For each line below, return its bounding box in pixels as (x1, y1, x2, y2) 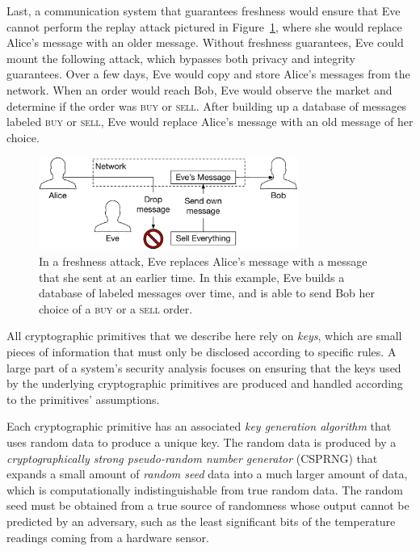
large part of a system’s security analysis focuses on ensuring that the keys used (6, 359, 401, 376)
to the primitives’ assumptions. (6, 390, 160, 407)
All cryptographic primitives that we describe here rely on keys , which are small (6, 327, 402, 344)
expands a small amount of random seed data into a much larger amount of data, (6, 465, 408, 482)
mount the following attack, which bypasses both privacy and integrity (6, 49, 355, 66)
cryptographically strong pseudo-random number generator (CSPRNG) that (6, 449, 378, 466)
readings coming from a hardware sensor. (6, 528, 209, 545)
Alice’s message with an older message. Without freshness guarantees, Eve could (6, 34, 404, 51)
